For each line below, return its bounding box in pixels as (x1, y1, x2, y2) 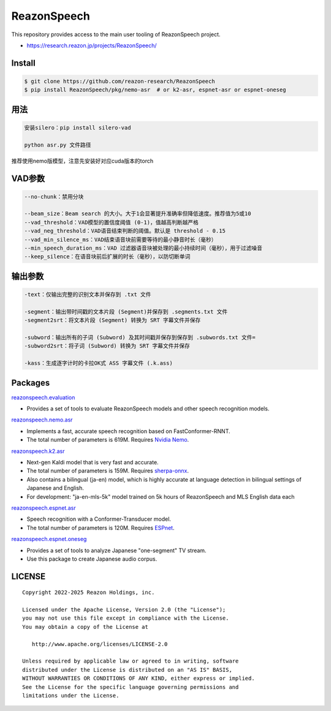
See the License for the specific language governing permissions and (22, 683, 239, 690)
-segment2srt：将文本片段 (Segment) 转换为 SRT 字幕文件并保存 (24, 317, 201, 324)
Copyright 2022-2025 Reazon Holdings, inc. (22, 589, 155, 596)
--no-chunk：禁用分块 (24, 193, 84, 200)
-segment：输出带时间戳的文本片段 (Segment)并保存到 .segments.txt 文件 (24, 308, 228, 315)
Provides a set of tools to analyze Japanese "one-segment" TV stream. (26, 547, 207, 554)
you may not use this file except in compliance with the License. (22, 615, 229, 622)
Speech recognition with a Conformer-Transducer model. (26, 515, 172, 523)
